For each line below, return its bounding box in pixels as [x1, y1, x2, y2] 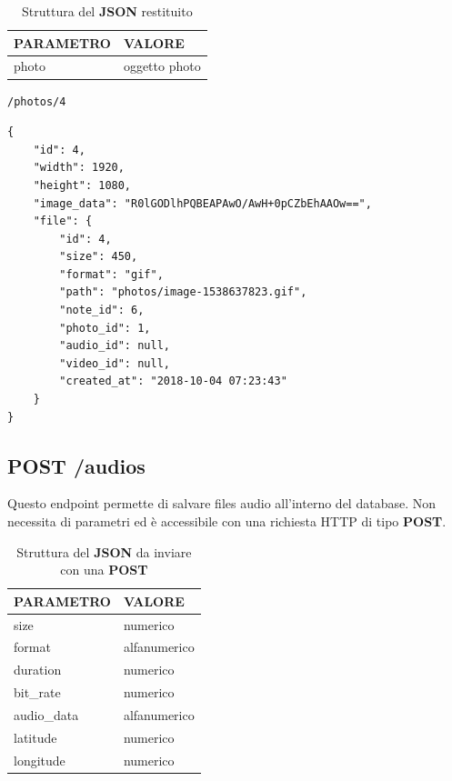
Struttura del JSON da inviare [16, 542, 192, 561]
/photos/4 [7, 95, 66, 108]
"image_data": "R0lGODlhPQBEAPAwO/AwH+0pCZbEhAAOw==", [33, 196, 372, 210]
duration [14, 660, 62, 679]
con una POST [60, 560, 148, 579]
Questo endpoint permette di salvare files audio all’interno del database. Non [7, 494, 437, 513]
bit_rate [14, 683, 61, 702]
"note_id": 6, [59, 304, 145, 317]
